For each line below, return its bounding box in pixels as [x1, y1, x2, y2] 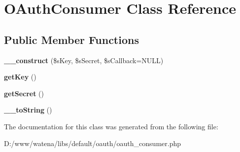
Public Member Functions [4, 32, 139, 47]
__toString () [4, 105, 52, 115]
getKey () [4, 72, 36, 82]
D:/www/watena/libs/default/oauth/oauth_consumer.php [4, 138, 181, 148]
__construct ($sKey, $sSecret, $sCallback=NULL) [4, 55, 164, 65]
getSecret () [4, 88, 44, 98]
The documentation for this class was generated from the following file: [4, 121, 218, 131]
